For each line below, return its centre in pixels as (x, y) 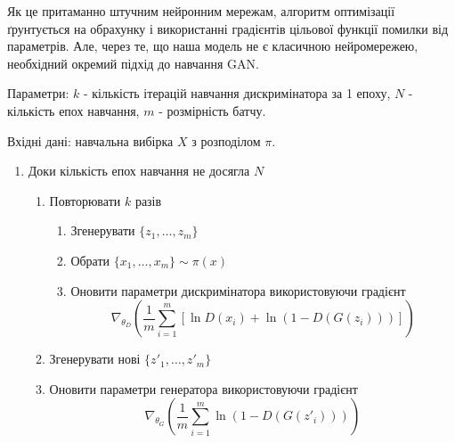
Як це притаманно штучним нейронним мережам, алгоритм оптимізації (201, 11)
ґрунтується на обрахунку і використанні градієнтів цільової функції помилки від (228, 28)
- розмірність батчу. (212, 110)
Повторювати (85, 200)
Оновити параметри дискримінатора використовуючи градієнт (238, 290)
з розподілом (226, 140)
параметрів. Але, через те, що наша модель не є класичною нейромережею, (213, 46)
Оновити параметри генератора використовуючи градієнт (203, 388)
